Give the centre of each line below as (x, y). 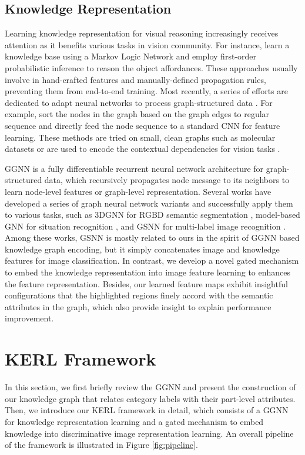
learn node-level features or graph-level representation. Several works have (138, 191)
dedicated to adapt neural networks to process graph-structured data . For (139, 102)
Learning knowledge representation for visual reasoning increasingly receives (142, 33)
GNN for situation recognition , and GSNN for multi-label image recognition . (145, 226)
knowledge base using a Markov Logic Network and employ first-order (130, 56)
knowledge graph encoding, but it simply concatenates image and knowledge (142, 249)
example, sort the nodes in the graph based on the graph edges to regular (137, 114)
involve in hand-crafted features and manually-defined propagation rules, (135, 79)
